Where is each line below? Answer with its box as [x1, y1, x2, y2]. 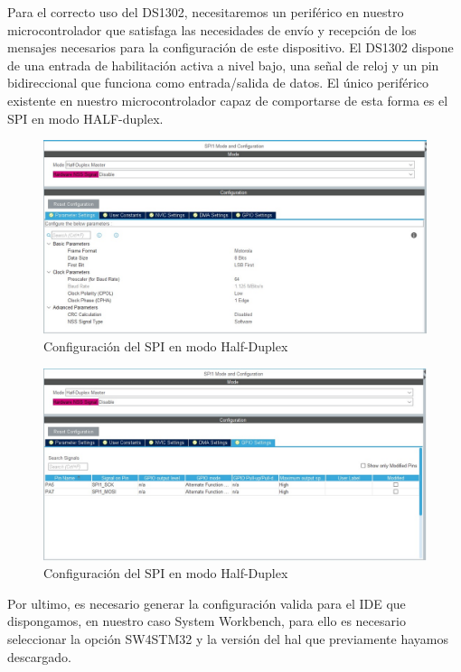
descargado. [7, 647, 71, 666]
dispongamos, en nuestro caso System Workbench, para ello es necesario [7, 611, 406, 630]
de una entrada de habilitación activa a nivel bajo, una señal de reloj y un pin [7, 55, 439, 74]
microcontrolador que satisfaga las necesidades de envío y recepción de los [7, 20, 417, 39]
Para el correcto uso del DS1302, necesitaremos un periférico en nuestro [7, 3, 404, 21]
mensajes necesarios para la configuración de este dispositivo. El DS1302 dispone [7, 38, 454, 57]
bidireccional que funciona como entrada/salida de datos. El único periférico [7, 73, 429, 92]
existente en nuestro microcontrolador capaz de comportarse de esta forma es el [7, 90, 448, 109]
